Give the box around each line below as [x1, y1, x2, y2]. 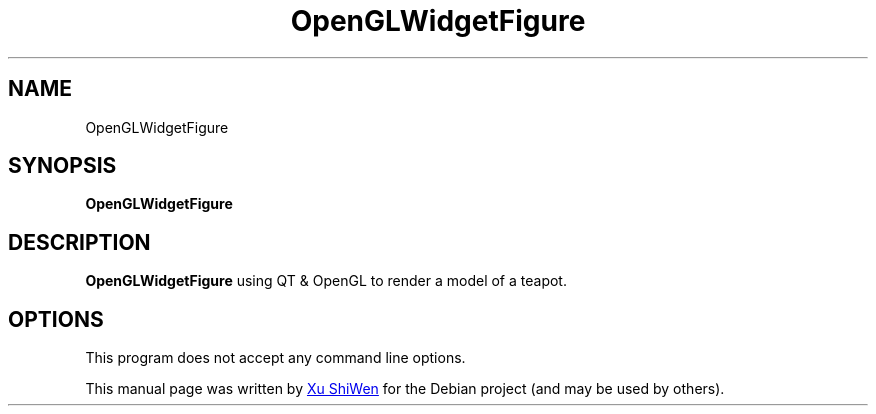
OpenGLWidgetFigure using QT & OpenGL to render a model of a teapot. [85, 272, 567, 290]
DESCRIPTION [8, 229, 151, 255]
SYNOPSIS [8, 153, 117, 179]
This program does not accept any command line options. [85, 349, 466, 367]
